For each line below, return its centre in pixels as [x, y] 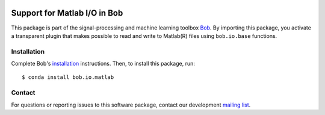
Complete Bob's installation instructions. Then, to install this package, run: [103, 64]
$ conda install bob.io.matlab [68, 77]
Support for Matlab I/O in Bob [67, 13]
